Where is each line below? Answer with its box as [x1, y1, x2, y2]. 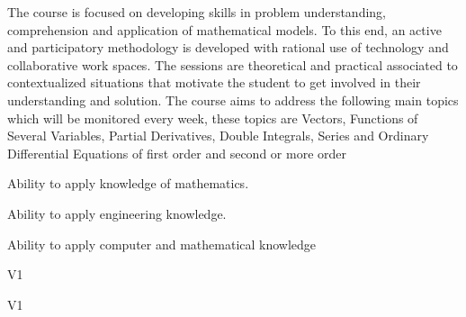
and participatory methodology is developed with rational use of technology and [7, 38, 449, 57]
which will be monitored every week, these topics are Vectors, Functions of [7, 108, 418, 127]
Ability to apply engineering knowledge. [7, 204, 227, 222]
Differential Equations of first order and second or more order [7, 143, 347, 162]
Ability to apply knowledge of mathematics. [7, 174, 249, 193]
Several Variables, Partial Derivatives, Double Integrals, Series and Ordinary [7, 126, 429, 145]
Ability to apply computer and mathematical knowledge [7, 234, 317, 253]
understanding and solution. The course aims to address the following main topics [7, 90, 459, 109]
